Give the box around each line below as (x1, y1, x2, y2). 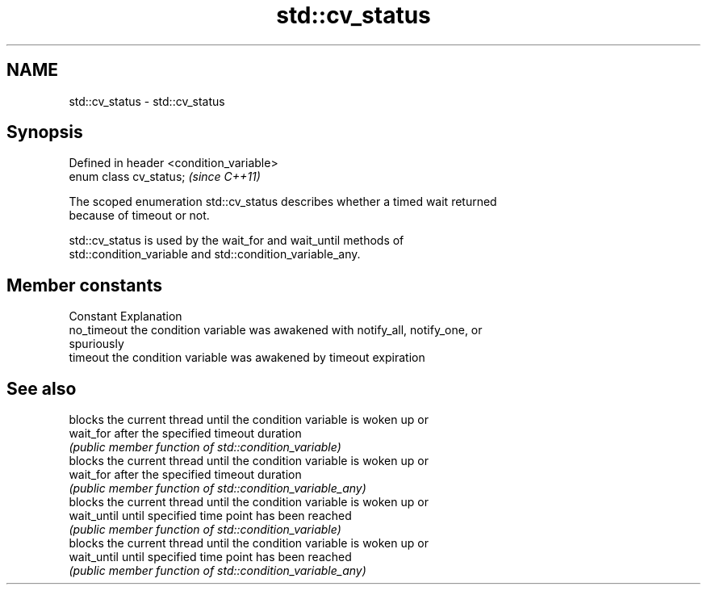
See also (6, 378, 77, 399)
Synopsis (6, 122, 83, 143)
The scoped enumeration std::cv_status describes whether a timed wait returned (69, 195, 497, 209)
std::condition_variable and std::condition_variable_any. (69, 247, 361, 262)
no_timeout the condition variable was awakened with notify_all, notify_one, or (69, 323, 483, 337)
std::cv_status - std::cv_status (69, 94, 225, 108)
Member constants (6, 275, 162, 295)
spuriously (69, 337, 124, 351)
